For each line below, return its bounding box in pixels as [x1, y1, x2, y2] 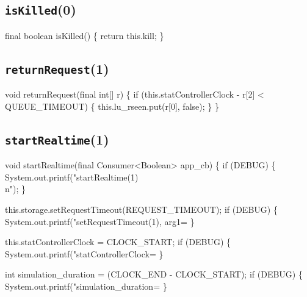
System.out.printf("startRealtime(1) [5, 170, 139, 183]
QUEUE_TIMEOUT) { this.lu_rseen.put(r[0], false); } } [5, 99, 219, 112]
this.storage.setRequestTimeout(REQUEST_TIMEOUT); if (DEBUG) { [5, 202, 278, 215]
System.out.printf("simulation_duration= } [5, 279, 167, 292]
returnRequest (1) [5, 59, 109, 77]
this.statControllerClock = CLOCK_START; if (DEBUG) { [5, 235, 231, 248]
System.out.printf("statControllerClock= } [5, 247, 164, 260]
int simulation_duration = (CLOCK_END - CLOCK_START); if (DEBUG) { [5, 268, 303, 281]
